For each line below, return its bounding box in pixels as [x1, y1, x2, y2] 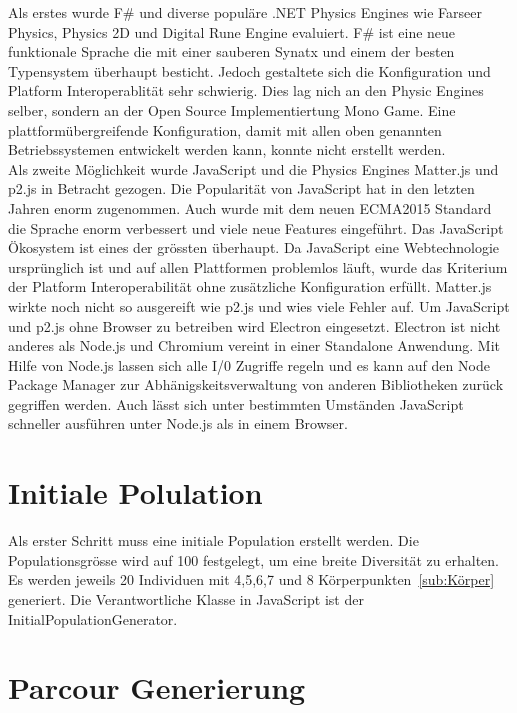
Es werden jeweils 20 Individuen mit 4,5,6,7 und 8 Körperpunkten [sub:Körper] [8, 569, 495, 590]
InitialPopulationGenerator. [8, 608, 178, 629]
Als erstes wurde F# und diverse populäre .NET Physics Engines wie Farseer [8, 2, 482, 22]
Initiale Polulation [8, 472, 263, 513]
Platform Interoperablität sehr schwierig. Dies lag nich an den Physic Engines [8, 80, 484, 101]
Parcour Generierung [8, 667, 306, 708]
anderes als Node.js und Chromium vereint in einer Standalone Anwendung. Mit [8, 335, 500, 356]
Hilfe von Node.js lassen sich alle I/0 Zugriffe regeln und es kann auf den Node [8, 354, 490, 375]
